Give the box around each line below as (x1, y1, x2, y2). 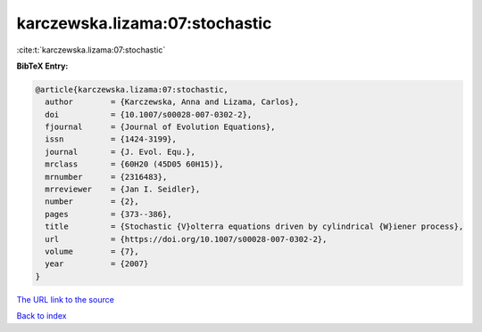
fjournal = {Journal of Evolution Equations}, (45, 122, 276, 133)
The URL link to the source (16, 294, 115, 304)
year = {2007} (45, 259, 149, 269)
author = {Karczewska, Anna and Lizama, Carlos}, (45, 97, 299, 107)
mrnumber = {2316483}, (45, 172, 168, 182)
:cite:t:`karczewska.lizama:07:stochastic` (16, 45, 166, 55)
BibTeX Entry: (16, 61, 69, 71)
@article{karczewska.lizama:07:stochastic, (35, 85, 229, 94)
